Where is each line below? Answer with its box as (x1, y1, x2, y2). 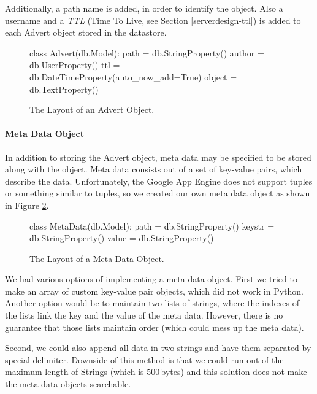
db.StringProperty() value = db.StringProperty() (29, 231, 214, 244)
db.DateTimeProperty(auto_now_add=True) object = (29, 70, 237, 83)
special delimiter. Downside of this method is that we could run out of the (5, 353, 284, 366)
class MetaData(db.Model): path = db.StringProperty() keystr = (29, 219, 275, 232)
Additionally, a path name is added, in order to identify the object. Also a (5, 2, 283, 14)
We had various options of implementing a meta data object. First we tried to (5, 272, 297, 285)
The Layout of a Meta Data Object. (29, 252, 164, 265)
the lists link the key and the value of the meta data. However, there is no (5, 309, 283, 322)
